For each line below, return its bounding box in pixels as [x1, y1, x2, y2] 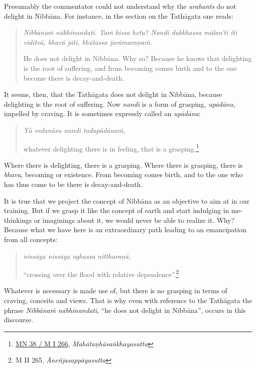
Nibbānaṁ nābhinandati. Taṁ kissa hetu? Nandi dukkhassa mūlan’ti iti [23, 27, 237, 37]
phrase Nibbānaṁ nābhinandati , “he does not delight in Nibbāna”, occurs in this [4, 305, 246, 315]
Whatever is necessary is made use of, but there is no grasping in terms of [4, 285, 227, 296]
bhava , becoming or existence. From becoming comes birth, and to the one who [4, 169, 243, 180]
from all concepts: [4, 234, 58, 244]
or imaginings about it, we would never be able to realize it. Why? [34, 215, 235, 225]
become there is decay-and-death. [23, 72, 125, 83]
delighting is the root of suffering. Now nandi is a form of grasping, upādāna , [4, 98, 235, 109]
